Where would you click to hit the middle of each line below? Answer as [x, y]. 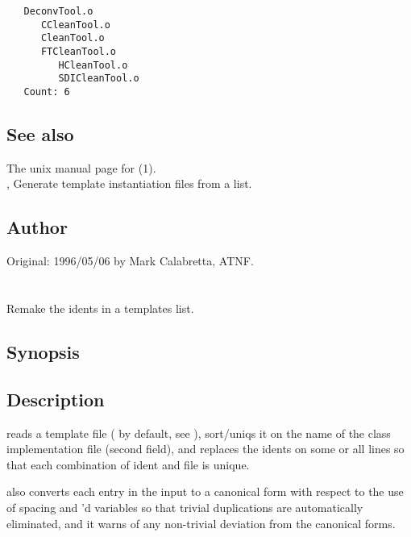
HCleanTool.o [93, 65]
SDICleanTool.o [99, 79]
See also [40, 133]
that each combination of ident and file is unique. [128, 464]
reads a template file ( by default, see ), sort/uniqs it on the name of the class [199, 433]
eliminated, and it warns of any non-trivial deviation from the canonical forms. [201, 523]
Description [56, 399]
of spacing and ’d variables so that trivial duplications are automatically [185, 507]
